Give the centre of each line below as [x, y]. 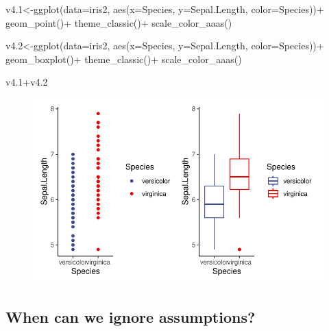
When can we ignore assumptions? [131, 316]
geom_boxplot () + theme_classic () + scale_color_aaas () [124, 59]
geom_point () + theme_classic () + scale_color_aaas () [119, 22]
